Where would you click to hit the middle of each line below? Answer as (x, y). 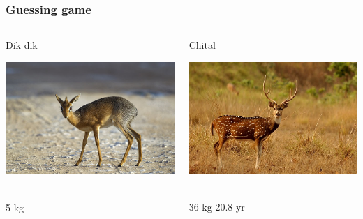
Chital (202, 45)
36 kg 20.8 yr (217, 207)
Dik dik (22, 45)
